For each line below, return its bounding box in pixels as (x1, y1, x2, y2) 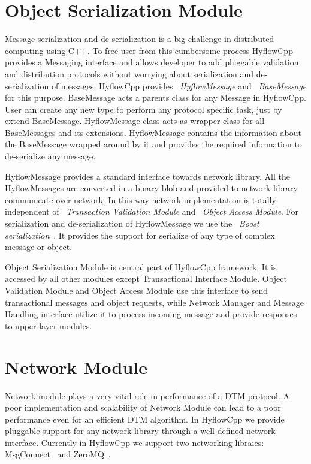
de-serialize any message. (5, 150, 96, 162)
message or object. (5, 240, 73, 253)
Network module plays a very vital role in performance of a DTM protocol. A (5, 389, 289, 402)
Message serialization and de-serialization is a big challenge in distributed (5, 32, 274, 45)
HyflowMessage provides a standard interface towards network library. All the (5, 170, 290, 182)
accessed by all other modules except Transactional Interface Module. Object (5, 272, 287, 285)
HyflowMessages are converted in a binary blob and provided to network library (5, 182, 298, 194)
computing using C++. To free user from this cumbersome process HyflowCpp (5, 44, 293, 56)
